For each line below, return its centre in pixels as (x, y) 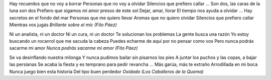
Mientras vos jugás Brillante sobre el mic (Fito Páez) (63, 25)
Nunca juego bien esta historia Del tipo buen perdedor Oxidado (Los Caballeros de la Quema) (106, 71)
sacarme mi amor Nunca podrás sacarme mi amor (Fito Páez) (74, 48)
